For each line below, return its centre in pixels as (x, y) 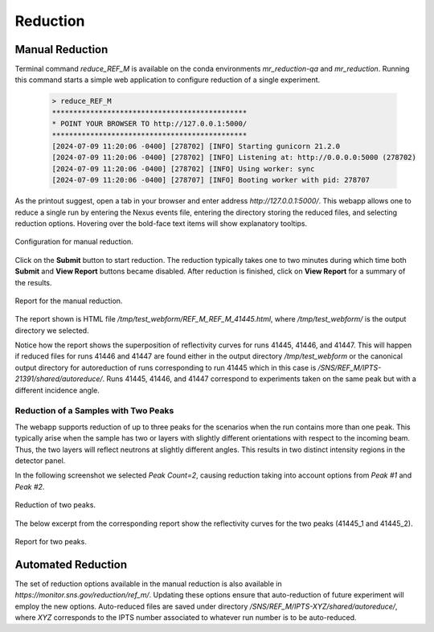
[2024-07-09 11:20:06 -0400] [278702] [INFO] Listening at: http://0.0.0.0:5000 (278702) (234, 158)
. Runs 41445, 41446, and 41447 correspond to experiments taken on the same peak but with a (260, 379)
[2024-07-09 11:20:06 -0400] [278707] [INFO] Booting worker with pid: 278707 (211, 180)
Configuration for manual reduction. (74, 242)
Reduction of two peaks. (55, 505)
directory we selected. (52, 330)
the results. (33, 282)
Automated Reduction (71, 564)
